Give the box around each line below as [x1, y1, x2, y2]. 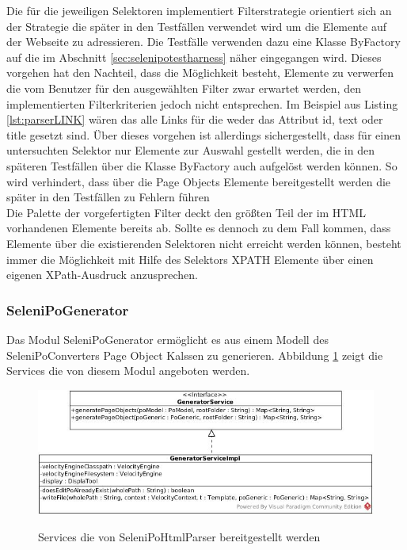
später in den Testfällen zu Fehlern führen [6, 189, 210, 205]
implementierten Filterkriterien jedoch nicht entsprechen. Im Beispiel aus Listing [6, 95, 398, 112]
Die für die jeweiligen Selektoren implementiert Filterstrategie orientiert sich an [6, 2, 392, 18]
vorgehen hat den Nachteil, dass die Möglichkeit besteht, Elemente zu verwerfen [6, 64, 394, 81]
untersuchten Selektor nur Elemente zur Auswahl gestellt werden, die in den [6, 142, 375, 159]
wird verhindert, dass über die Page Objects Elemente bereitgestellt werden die [6, 173, 391, 189]
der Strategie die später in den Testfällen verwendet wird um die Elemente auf [6, 17, 387, 34]
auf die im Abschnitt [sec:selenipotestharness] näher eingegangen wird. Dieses [6, 48, 382, 65]
